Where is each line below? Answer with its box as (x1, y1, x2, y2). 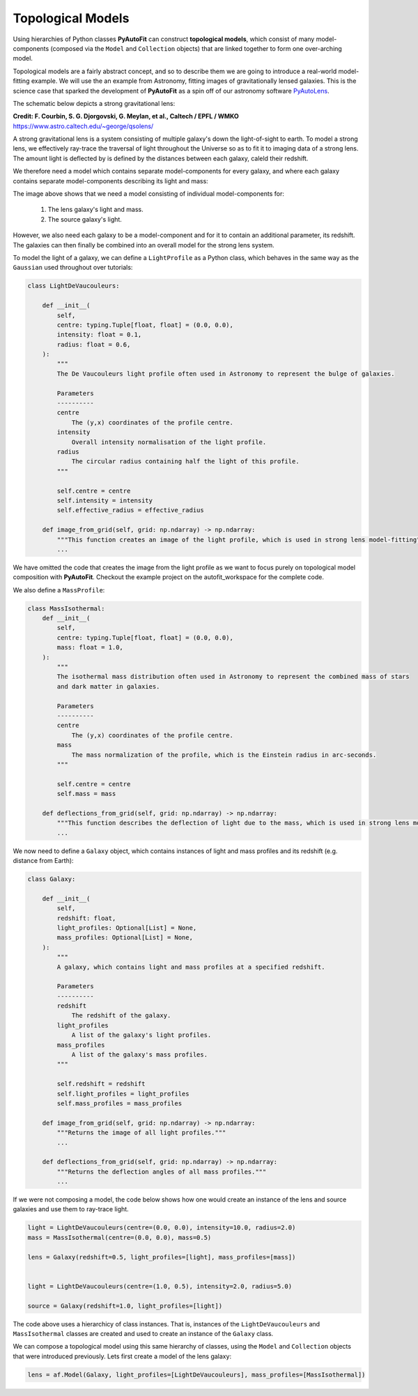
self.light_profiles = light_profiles (56, 1089, 189, 1098)
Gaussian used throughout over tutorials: (13, 263, 133, 272)
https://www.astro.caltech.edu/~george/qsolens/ (13, 122, 154, 130)
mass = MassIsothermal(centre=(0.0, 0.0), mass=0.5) (27, 1234, 212, 1241)
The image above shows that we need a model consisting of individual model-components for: (13, 190, 285, 198)
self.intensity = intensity (56, 496, 153, 505)
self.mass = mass (56, 790, 116, 798)
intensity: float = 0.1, (56, 331, 142, 339)
